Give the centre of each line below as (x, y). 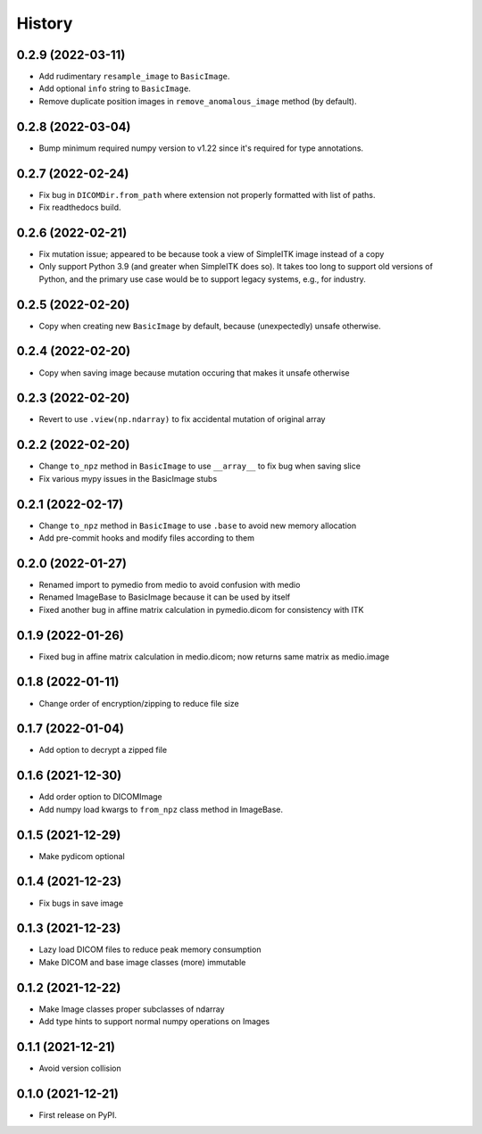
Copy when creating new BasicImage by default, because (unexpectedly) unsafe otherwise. (210, 326)
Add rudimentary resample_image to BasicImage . (134, 77)
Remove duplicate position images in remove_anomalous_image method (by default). (198, 101)
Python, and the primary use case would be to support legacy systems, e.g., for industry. (202, 279)
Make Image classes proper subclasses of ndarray (132, 1009)
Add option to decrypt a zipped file (103, 750)
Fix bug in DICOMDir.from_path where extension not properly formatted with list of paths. (207, 195)
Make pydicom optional (82, 856)
